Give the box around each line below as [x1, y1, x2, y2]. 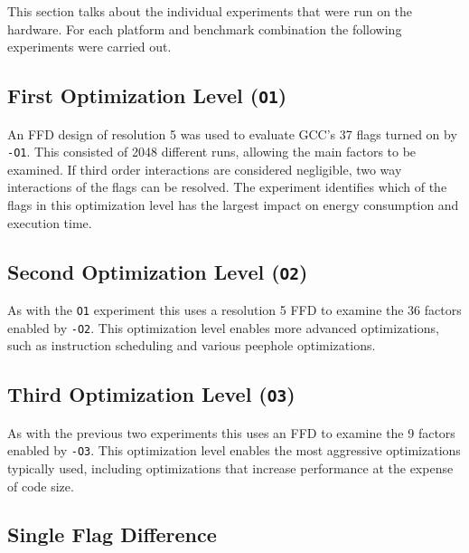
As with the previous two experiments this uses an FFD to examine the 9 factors [7, 423, 455, 442]
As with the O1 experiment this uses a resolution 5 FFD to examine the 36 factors [7, 300, 462, 319]
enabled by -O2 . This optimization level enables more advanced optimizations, [7, 318, 439, 337]
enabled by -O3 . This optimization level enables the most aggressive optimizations [7, 441, 461, 460]
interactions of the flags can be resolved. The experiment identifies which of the [7, 177, 447, 196]
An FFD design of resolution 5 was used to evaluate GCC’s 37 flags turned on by [7, 124, 457, 143]
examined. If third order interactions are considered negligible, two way [7, 159, 402, 178]
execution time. [7, 213, 92, 232]
